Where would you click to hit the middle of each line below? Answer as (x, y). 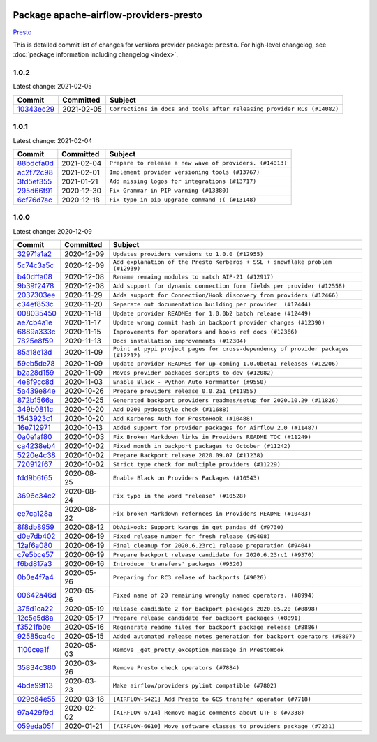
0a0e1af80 (35, 437)
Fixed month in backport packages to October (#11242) (202, 446)
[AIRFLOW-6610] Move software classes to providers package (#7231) (224, 726)
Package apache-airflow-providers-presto (108, 15)
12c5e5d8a (35, 618)
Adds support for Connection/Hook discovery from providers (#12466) (226, 295)
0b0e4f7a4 (35, 577)
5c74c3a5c (36, 265)
